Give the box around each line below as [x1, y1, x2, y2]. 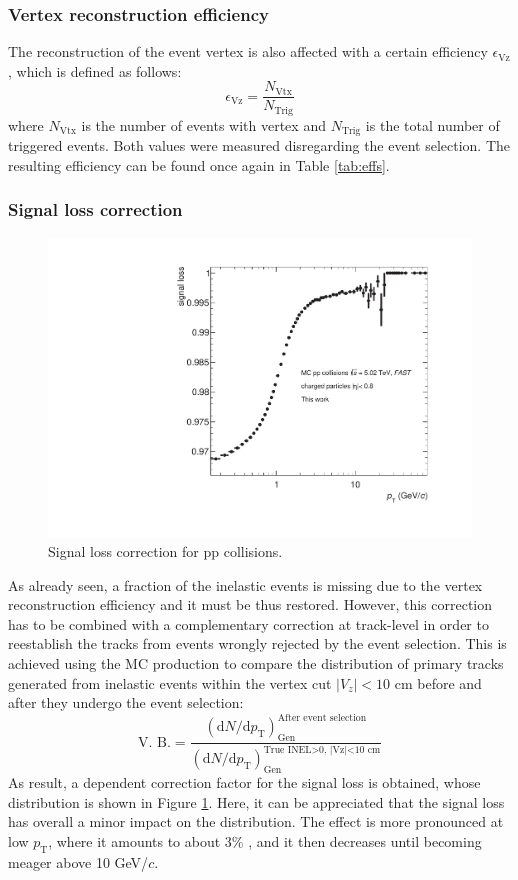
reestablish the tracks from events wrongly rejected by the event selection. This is [8, 633, 507, 654]
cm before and [394, 672, 482, 693]
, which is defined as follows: [8, 60, 182, 81]
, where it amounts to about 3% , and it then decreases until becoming [48, 831, 482, 852]
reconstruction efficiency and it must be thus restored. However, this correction [8, 594, 493, 615]
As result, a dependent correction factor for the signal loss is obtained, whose [8, 772, 481, 793]
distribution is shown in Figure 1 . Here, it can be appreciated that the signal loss [8, 791, 505, 812]
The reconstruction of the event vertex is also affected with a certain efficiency [8, 41, 488, 62]
